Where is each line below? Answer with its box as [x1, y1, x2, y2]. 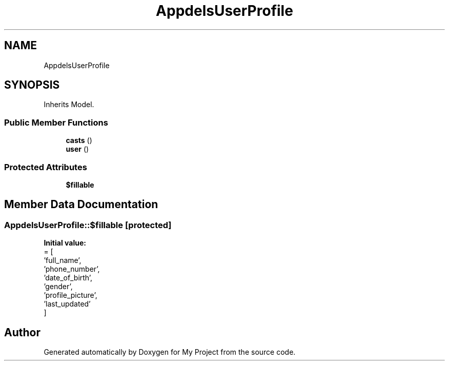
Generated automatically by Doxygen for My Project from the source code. [44, 348, 296, 356]
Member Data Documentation [4, 198, 158, 211]
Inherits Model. [44, 100, 94, 109]
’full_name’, [44, 256, 81, 265]
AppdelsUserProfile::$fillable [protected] [4, 219, 172, 230]
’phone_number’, [44, 265, 100, 274]
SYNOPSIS [4, 78, 60, 92]
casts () [66, 136, 92, 145]
